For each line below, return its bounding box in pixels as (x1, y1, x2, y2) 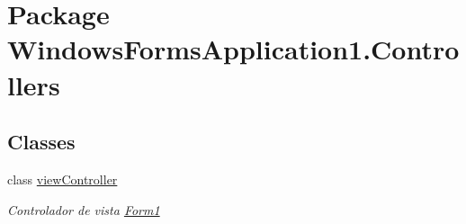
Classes (7, 128, 76, 156)
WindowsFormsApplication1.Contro (7, 31, 460, 67)
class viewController (7, 169, 118, 188)
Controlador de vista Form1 (7, 200, 160, 219)
